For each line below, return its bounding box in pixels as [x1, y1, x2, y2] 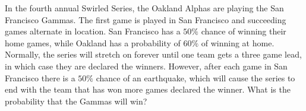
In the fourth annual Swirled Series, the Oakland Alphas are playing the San [5, 2, 284, 14]
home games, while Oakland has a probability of [5, 36, 181, 49]
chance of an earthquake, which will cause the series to [96, 71, 295, 84]
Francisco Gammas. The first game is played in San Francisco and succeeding [5, 13, 286, 26]
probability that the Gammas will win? [5, 94, 147, 107]
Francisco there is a [5, 71, 75, 84]
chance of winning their [201, 25, 286, 37]
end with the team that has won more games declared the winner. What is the [5, 83, 291, 96]
